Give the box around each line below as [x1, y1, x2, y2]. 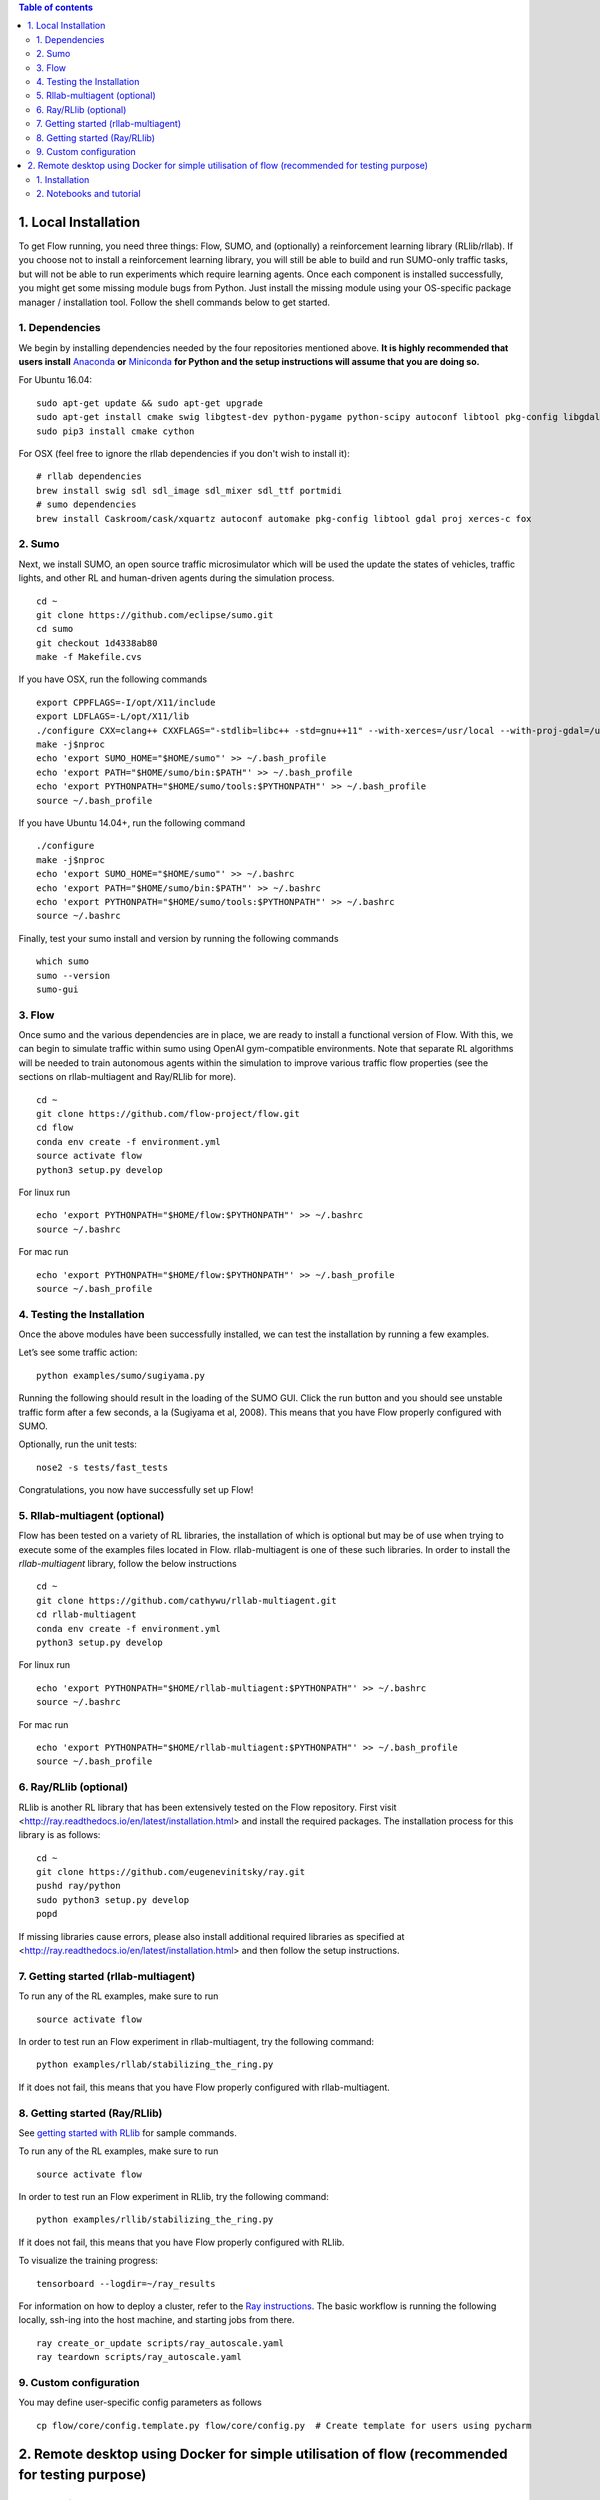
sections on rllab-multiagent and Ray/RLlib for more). [18, 1071, 237, 1083]
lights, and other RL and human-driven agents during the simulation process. [18, 572, 335, 584]
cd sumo [36, 623, 74, 635]
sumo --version [36, 970, 111, 981]
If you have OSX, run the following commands [18, 673, 208, 685]
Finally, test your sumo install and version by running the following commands [18, 932, 339, 944]
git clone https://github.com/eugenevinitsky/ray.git [36, 1866, 305, 1878]
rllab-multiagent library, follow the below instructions [18, 1558, 237, 1570]
